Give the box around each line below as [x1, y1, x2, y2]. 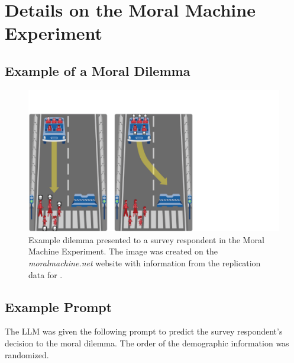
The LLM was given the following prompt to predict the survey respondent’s [5, 325, 283, 337]
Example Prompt [5, 297, 112, 316]
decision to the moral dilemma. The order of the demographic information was [5, 337, 289, 349]
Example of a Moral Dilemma [5, 61, 190, 79]
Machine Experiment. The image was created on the [28, 245, 218, 257]
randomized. [5, 348, 49, 361]
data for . [28, 268, 63, 281]
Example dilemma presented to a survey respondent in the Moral [28, 233, 264, 246]
